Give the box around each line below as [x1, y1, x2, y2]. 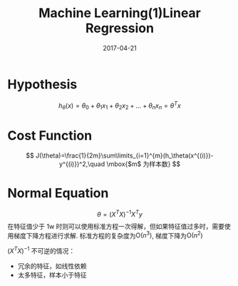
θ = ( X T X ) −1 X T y [97, 209, 143, 218]
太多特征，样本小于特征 [17, 270, 87, 279]
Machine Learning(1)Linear [38, 5, 201, 21]
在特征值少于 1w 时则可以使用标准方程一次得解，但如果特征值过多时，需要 [7, 222, 225, 230]
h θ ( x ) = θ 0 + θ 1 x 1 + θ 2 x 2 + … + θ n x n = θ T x [58, 100, 182, 111]
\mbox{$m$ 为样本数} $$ [106, 160, 181, 168]
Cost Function [7, 128, 93, 144]
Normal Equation [7, 185, 109, 201]
